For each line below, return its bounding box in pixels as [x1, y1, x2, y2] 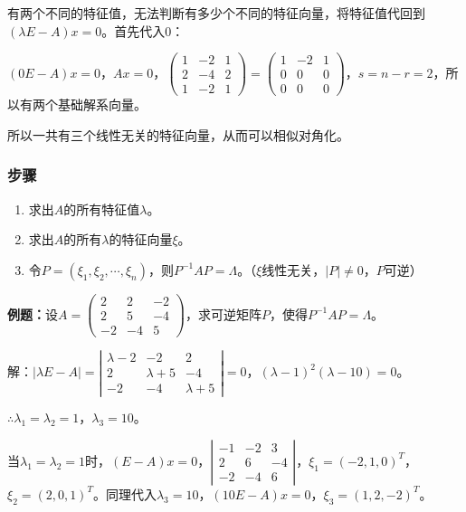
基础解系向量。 [57, 95, 147, 114]
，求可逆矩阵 [185, 304, 262, 323]
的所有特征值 [63, 199, 140, 218]
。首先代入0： [101, 21, 185, 40]
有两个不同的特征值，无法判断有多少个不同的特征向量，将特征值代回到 [7, 4, 425, 22]
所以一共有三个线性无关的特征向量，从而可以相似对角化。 [7, 125, 349, 144]
